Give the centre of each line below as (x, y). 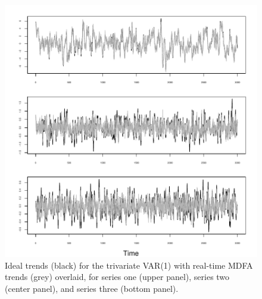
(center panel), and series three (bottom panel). (92, 288)
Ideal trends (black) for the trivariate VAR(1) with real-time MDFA (129, 265)
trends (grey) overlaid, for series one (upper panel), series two (117, 277)
